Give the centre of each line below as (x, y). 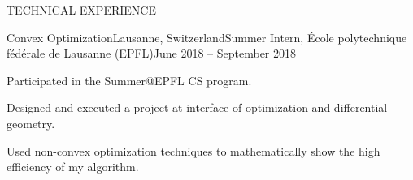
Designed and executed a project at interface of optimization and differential (197, 107)
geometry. (31, 123)
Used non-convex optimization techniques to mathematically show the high (193, 150)
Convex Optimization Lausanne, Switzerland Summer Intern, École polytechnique (207, 37)
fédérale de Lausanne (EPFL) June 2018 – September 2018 (152, 53)
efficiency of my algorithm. (73, 167)
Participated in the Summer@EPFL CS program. (129, 80)
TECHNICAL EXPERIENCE (81, 10)
